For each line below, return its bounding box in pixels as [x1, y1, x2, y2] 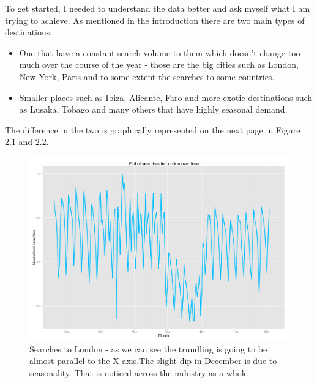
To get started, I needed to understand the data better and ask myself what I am [5, 2, 310, 14]
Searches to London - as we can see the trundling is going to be [29, 342, 267, 355]
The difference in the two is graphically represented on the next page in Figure [5, 123, 300, 136]
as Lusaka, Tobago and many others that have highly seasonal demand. [19, 103, 288, 116]
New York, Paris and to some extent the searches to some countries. [19, 70, 275, 83]
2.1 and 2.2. [5, 135, 49, 148]
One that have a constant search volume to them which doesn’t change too [19, 46, 300, 59]
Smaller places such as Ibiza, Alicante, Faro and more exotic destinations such [19, 91, 313, 103]
